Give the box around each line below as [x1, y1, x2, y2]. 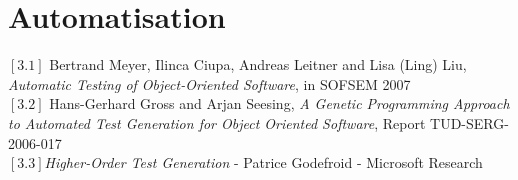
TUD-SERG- [430, 112, 509, 133]
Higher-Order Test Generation [44, 152, 230, 173]
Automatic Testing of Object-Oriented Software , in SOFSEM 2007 [8, 73, 411, 94]
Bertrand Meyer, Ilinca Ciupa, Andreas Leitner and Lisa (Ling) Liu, [49, 54, 467, 75]
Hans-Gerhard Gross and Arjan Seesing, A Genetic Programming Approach [49, 93, 510, 114]
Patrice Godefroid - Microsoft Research [243, 152, 483, 173]
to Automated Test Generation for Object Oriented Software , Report [8, 112, 426, 133]
